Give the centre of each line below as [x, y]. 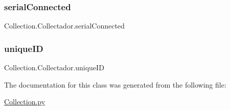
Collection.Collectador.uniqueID [54, 67]
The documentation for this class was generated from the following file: [115, 84]
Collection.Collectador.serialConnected [64, 26]
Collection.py [25, 102]
